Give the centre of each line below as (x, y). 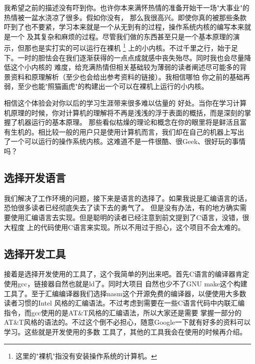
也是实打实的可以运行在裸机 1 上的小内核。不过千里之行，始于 (131, 47)
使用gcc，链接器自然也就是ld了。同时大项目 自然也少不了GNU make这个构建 (126, 283)
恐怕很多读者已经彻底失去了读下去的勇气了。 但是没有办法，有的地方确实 (122, 208)
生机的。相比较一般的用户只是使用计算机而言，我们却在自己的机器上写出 (127, 131)
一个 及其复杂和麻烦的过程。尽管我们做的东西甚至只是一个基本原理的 (122, 36)
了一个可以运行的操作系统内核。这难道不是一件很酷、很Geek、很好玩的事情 (125, 141)
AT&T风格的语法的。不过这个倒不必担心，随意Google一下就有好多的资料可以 (127, 322)
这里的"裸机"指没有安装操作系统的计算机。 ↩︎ (86, 355)
